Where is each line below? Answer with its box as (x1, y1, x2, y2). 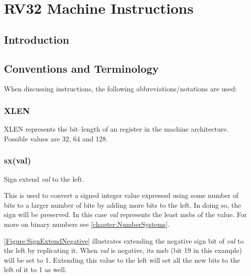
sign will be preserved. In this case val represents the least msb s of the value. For (4, 209, 247, 220)
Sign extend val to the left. (4, 173, 84, 184)
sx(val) (4, 154, 31, 166)
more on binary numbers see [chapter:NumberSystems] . (4, 219, 170, 229)
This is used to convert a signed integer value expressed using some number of (4, 190, 239, 200)
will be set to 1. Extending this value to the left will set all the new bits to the (4, 254, 240, 265)
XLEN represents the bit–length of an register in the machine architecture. (4, 124, 229, 134)
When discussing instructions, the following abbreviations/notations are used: (4, 83, 237, 94)
